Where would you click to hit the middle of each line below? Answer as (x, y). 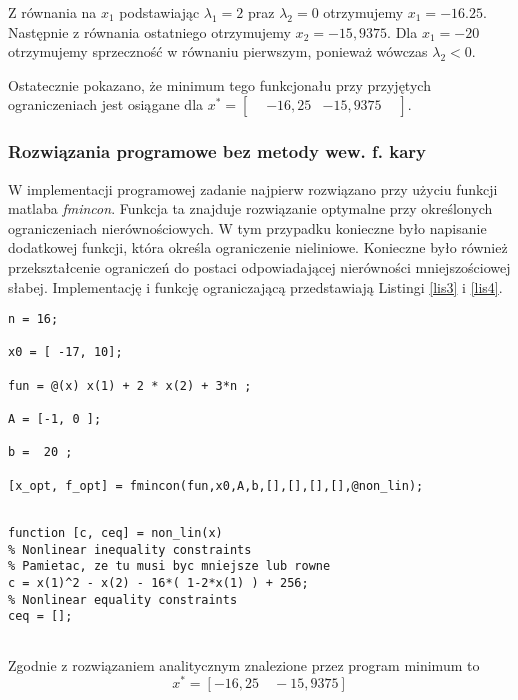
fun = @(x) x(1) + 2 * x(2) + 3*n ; (130, 385)
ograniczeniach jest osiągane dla (106, 104)
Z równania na (52, 12)
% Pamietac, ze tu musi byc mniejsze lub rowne (169, 566)
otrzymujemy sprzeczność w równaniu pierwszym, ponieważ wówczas (218, 51)
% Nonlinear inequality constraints (130, 549)
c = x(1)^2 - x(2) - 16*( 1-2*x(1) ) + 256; (158, 583)
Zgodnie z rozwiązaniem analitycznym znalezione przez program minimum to (244, 664)
